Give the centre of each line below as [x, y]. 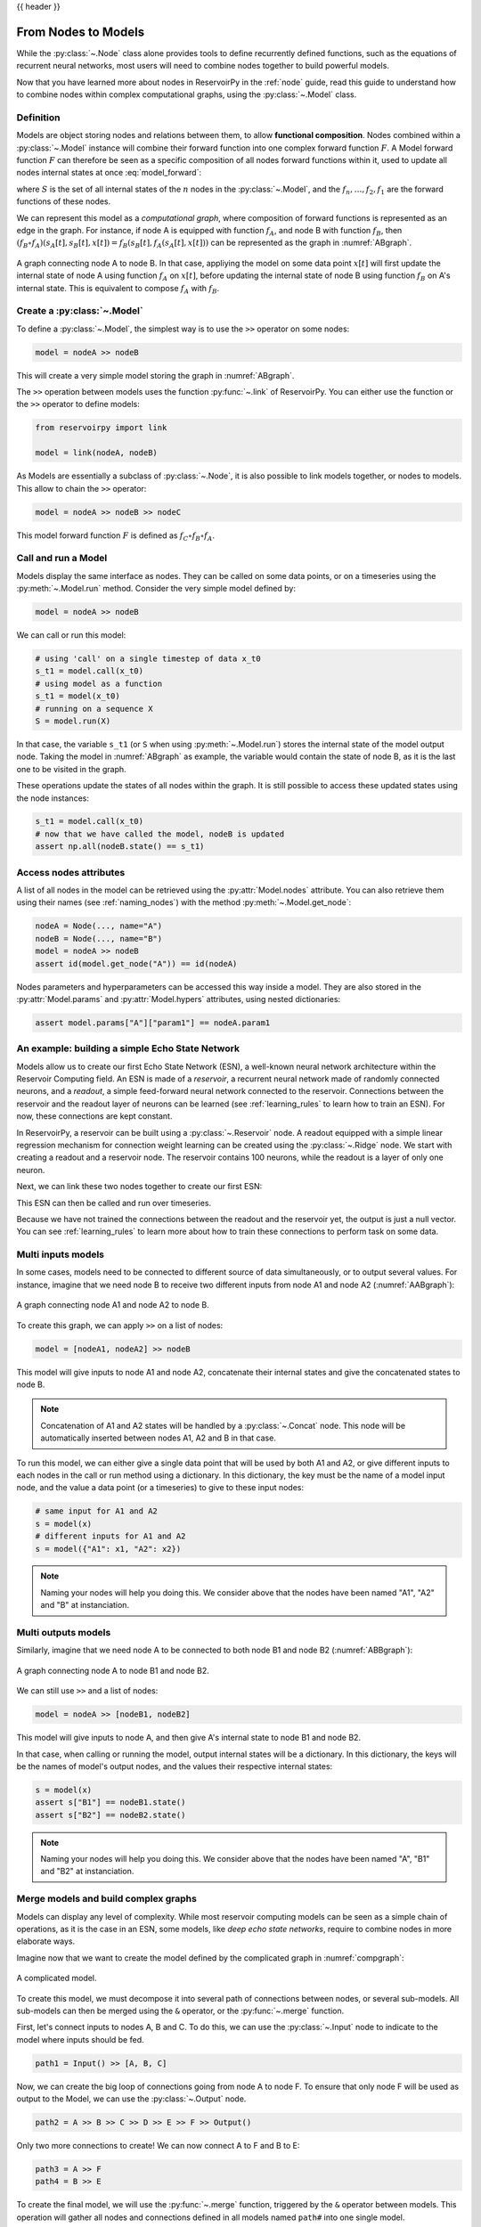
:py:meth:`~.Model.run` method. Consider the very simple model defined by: [156, 589]
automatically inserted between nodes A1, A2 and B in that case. [158, 1438]
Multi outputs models [64, 1633]
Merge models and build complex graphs [107, 1899]
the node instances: [53, 798]
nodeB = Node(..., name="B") [99, 938]
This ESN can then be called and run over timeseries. [114, 1203]
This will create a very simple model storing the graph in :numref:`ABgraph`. [155, 375]
